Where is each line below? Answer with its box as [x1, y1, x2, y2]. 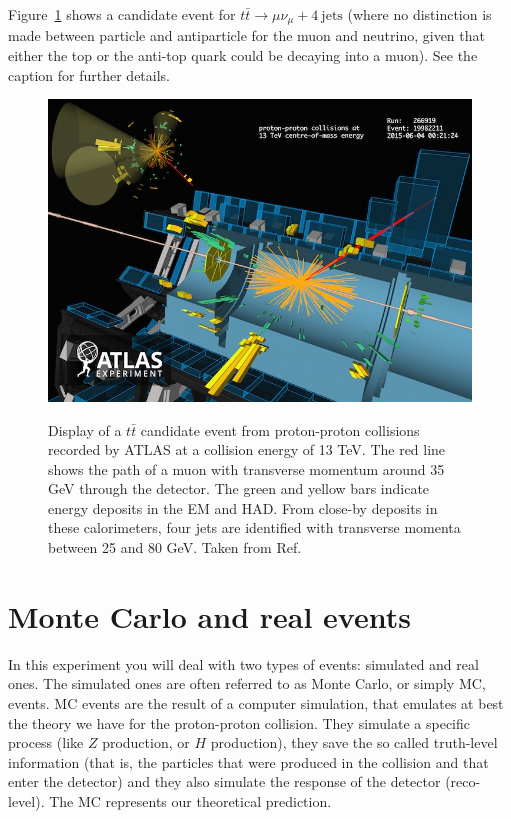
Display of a [48, 419, 122, 440]
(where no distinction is [347, 4, 492, 24]
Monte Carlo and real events [8, 595, 411, 636]
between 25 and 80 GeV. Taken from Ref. [48, 537, 302, 558]
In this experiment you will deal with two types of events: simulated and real [8, 653, 479, 674]
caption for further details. [8, 64, 171, 85]
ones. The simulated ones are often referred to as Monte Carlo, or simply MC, [8, 673, 486, 694]
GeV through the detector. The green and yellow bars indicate [48, 478, 430, 499]
